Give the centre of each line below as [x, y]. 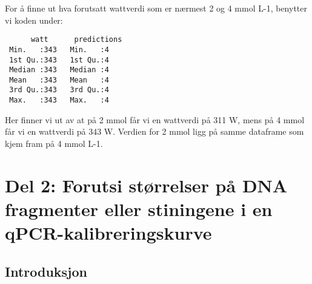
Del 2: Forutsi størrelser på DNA [146, 185]
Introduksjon [46, 271]
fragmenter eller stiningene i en [139, 208]
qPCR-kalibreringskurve [108, 233]
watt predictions [76, 40]
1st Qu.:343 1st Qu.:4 [59, 60]
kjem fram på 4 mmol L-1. [54, 143]
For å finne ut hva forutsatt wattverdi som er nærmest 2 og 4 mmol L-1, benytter [156, 8]
